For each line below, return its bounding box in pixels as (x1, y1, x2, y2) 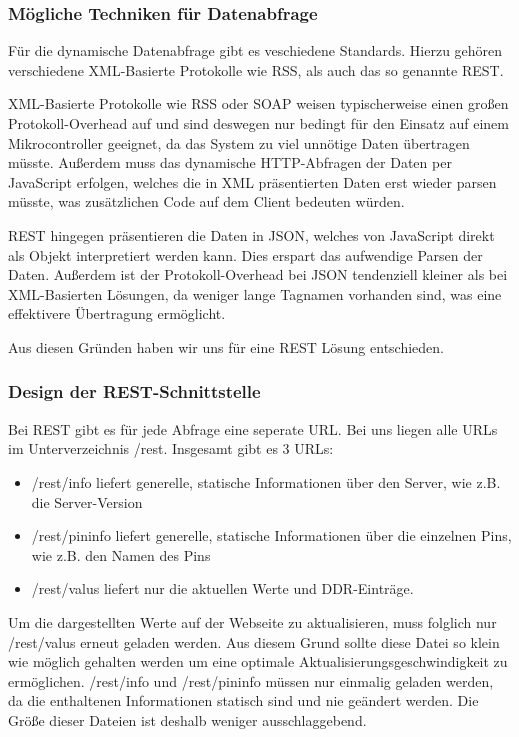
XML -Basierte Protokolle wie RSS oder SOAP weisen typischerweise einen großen (8, 93, 509, 114)
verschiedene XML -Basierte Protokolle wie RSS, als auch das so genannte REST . (8, 59, 504, 80)
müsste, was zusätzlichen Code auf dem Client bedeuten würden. (8, 191, 405, 212)
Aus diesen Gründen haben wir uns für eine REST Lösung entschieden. (8, 336, 444, 357)
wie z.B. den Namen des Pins (31, 544, 211, 565)
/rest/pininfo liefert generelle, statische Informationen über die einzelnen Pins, (31, 525, 512, 546)
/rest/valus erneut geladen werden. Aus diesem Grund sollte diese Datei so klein (8, 631, 500, 652)
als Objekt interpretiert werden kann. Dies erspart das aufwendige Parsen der (8, 244, 483, 265)
